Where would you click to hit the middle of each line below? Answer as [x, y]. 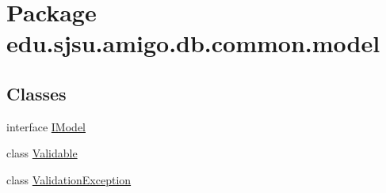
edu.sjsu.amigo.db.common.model [193, 43]
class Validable [42, 153]
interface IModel [46, 126]
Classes [36, 93]
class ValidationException [69, 179]
